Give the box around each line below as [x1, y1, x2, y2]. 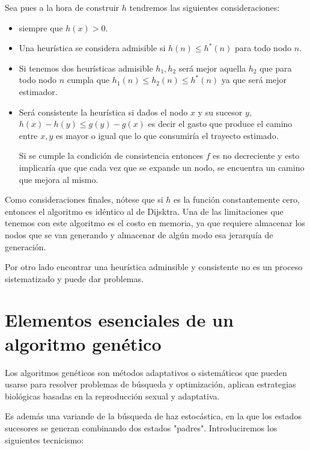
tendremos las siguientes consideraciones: [129, 1, 280, 13]
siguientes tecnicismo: [5, 433, 84, 446]
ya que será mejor [221, 73, 287, 86]
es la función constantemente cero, [174, 193, 300, 206]
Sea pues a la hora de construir [5, 1, 120, 13]
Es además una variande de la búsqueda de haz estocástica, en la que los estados [5, 410, 302, 422]
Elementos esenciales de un [5, 307, 234, 332]
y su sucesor [198, 105, 243, 118]
